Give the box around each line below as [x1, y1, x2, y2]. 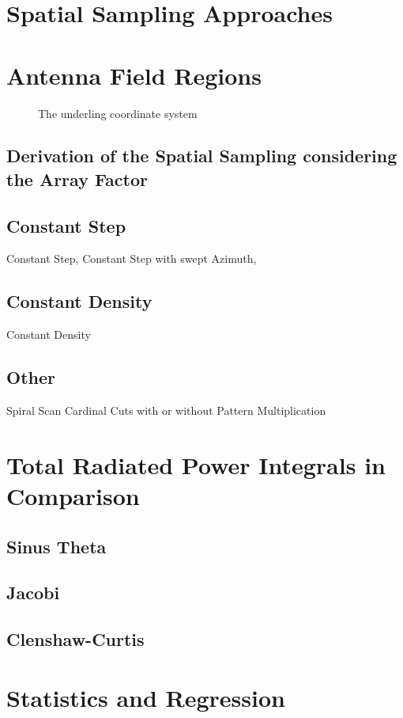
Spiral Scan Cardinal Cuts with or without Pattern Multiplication [6, 402, 326, 419]
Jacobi [6, 580, 60, 605]
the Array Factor [6, 166, 149, 191]
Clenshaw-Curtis [6, 627, 145, 652]
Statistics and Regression [6, 681, 285, 713]
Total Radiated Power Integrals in [6, 448, 386, 481]
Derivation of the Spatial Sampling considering [6, 143, 397, 168]
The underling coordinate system [38, 104, 198, 121]
